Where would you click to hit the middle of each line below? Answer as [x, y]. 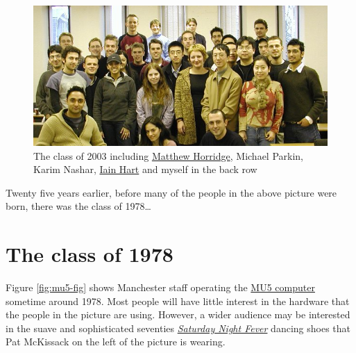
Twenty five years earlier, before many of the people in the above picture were [171, 192]
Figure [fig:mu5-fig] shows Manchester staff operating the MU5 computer [160, 287]
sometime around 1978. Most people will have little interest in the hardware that [178, 301]
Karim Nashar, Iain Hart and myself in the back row [145, 169]
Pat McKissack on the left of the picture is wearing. [116, 342]
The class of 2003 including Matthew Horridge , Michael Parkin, [169, 155]
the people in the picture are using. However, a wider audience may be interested [178, 314]
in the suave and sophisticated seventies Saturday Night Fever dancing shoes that [178, 328]
